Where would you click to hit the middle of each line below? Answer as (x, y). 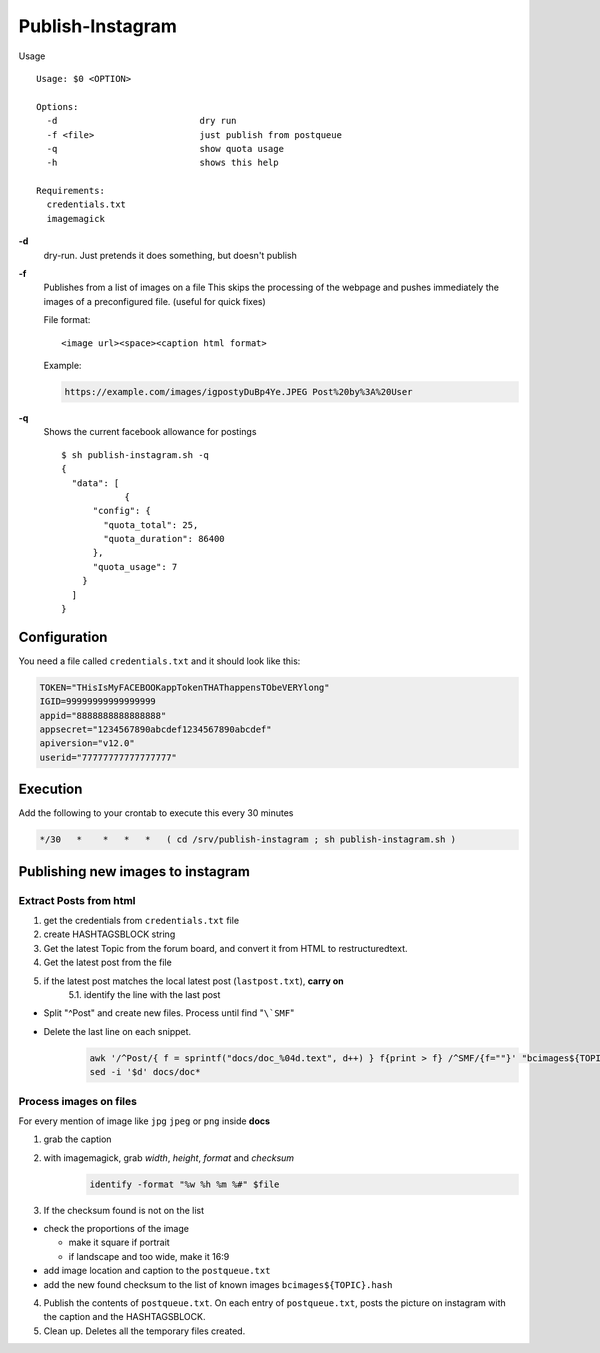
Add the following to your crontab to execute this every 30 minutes (156, 813)
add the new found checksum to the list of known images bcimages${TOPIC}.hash (218, 1284)
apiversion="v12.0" (87, 743)
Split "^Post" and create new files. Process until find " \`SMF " (169, 1013)
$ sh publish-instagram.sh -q (135, 454)
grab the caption (77, 1139)
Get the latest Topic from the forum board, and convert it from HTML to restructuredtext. (225, 948)
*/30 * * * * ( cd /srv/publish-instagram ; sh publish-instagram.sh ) (248, 839)
